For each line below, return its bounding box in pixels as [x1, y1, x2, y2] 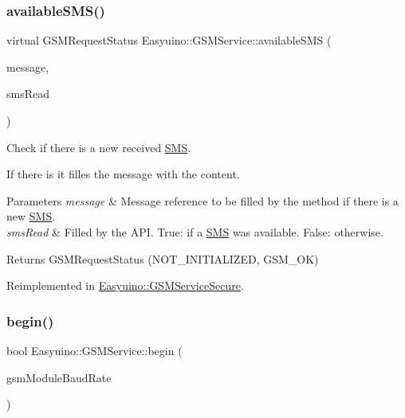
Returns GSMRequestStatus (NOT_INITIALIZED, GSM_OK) [6, 250, 319, 267]
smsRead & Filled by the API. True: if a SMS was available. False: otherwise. [6, 223, 383, 240]
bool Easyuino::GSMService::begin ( [6, 342, 183, 358]
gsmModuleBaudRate [6, 369, 112, 385]
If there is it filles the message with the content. [6, 166, 240, 182]
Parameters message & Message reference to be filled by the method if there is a [6, 192, 399, 209]
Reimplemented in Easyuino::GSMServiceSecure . [6, 277, 244, 294]
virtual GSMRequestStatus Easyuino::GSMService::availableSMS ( [6, 32, 332, 49]
